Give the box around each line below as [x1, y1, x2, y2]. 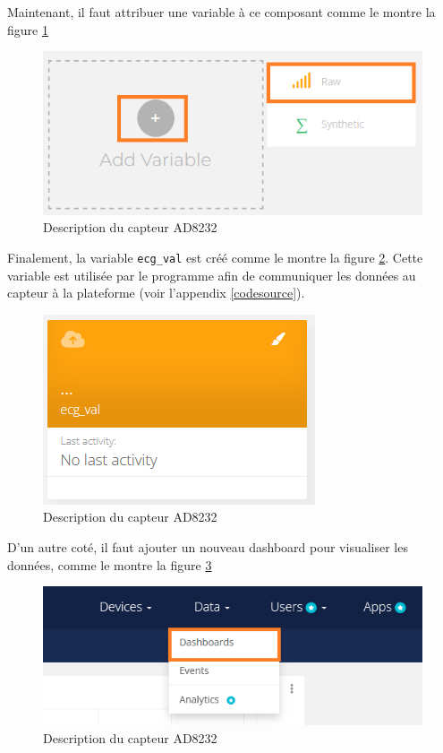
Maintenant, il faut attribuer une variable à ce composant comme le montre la [7, 3, 436, 21]
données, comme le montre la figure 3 [7, 555, 212, 574]
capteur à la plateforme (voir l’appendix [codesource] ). [7, 283, 305, 302]
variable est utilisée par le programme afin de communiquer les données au [7, 265, 416, 284]
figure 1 [7, 20, 48, 39]
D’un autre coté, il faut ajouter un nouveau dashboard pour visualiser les [7, 537, 408, 556]
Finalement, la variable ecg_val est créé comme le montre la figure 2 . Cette [7, 247, 423, 266]
